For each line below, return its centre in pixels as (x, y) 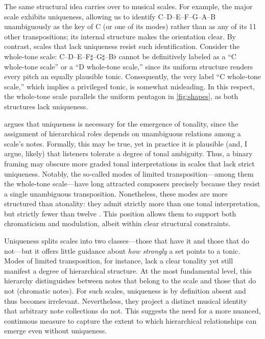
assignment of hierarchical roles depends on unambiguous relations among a (123, 134)
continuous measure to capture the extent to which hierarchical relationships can (130, 320)
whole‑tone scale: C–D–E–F (47, 56)
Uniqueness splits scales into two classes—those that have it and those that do (127, 241)
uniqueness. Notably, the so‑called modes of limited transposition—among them (129, 173)
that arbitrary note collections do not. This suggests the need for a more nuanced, (132, 311)
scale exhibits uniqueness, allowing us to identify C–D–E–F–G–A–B (110, 16)
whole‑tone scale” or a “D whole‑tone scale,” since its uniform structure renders (129, 66)
